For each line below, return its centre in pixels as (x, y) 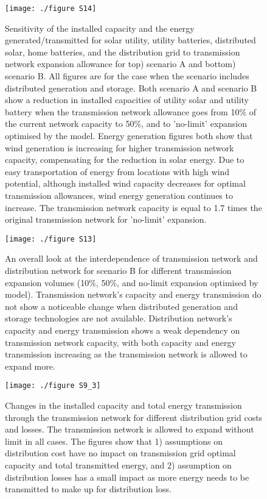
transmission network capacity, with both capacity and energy (120, 342)
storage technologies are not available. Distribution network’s (119, 318)
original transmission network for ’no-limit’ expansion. (106, 219)
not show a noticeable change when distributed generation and (121, 306)
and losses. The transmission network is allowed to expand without (130, 429)
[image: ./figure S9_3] (53, 386)
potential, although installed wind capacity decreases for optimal (125, 183)
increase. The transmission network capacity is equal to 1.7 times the (133, 207)
